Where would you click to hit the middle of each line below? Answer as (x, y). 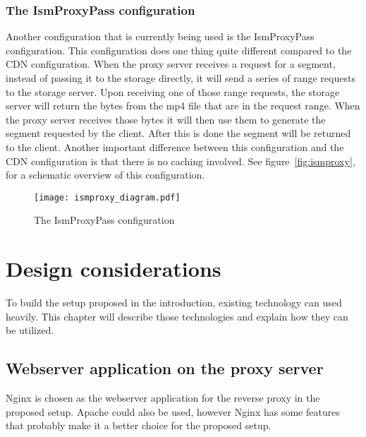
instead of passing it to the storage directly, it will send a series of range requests (181, 78)
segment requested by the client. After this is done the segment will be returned (178, 133)
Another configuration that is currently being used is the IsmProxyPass (160, 36)
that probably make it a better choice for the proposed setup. (139, 425)
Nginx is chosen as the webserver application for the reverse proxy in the (163, 398)
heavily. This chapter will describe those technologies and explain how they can (177, 316)
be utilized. (30, 330)
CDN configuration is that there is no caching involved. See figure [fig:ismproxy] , (181, 161)
